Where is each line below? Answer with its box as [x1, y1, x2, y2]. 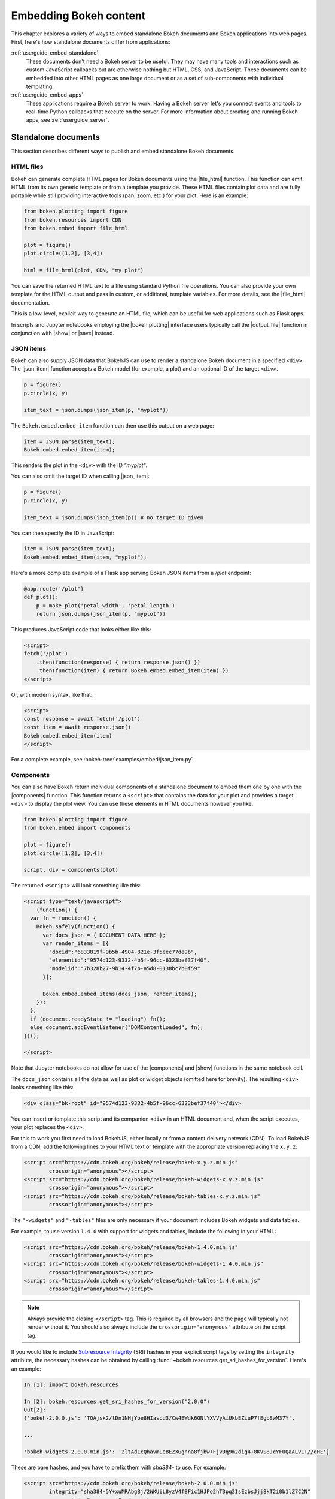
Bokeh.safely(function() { [36, 923, 116, 930]
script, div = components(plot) [23, 866, 119, 874]
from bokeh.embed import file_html [23, 225, 128, 232]
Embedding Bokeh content [11, 9, 146, 22]
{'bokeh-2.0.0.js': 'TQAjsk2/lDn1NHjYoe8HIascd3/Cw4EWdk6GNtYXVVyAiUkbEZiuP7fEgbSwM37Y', [23, 1415, 296, 1422]
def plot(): [23, 594, 59, 601]
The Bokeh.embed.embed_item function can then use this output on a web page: [11, 422, 215, 429]
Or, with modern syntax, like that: [11, 691, 93, 698]
